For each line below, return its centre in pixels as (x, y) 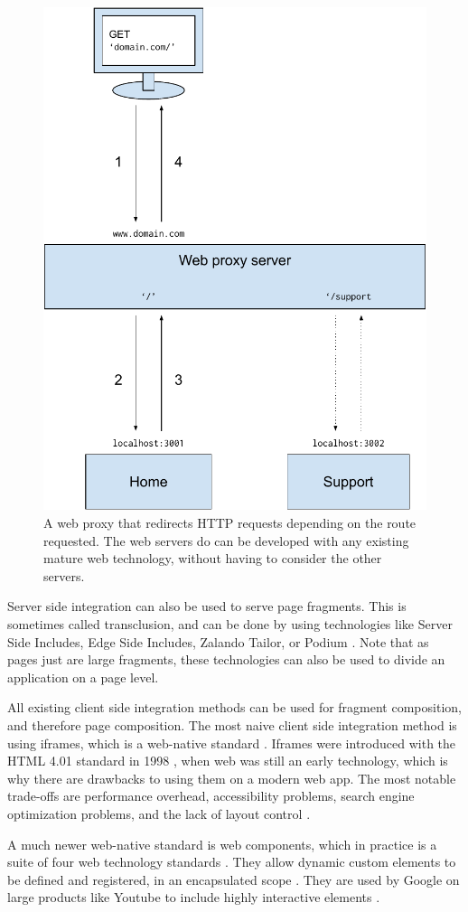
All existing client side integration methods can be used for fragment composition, (234, 707)
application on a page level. (83, 677)
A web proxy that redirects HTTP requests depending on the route (230, 523)
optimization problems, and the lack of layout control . (159, 813)
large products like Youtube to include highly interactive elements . (194, 897)
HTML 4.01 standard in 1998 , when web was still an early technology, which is (228, 761)
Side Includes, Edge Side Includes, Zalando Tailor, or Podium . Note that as (218, 641)
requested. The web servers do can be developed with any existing (226, 540)
